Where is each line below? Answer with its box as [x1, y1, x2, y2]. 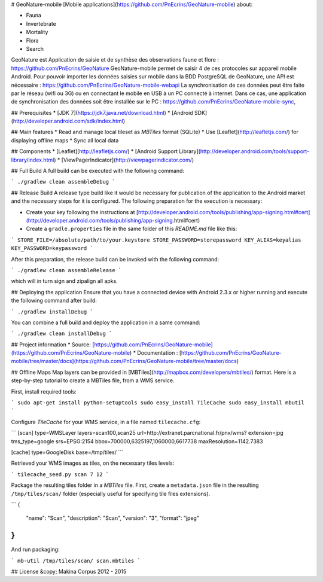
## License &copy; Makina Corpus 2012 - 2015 [11, 568, 127, 575]
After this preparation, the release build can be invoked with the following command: [11, 255, 220, 263]
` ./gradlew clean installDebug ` [11, 330, 112, 337]
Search [26, 45, 44, 52]
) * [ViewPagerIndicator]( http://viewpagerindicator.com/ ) [54, 156, 194, 163]
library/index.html [11, 156, 54, 163]
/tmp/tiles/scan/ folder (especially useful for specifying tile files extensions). [11, 490, 211, 497]
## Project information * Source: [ [11, 341, 95, 348]
